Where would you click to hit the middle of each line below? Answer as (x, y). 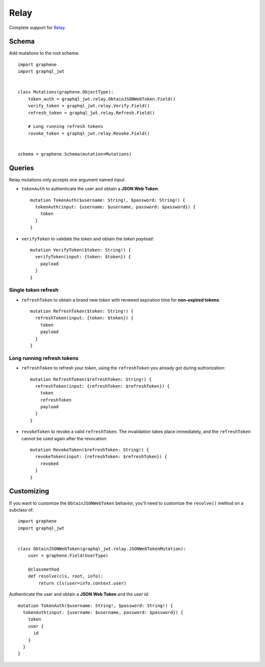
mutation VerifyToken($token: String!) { (80, 250)
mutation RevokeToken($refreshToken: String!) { (90, 450)
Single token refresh (34, 290)
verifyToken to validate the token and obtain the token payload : (88, 239)
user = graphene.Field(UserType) (68, 556)
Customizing (29, 491)
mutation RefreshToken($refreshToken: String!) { (91, 379)
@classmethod (43, 570)
